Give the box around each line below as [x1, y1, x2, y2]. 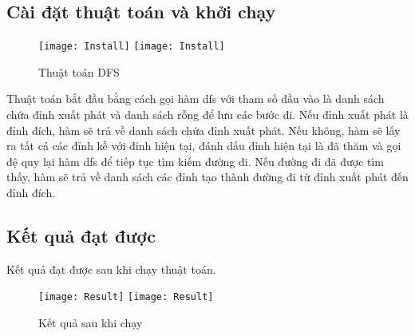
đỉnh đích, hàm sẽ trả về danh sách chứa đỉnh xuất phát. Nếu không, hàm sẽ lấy [6, 121, 401, 138]
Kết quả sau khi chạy [38, 314, 143, 331]
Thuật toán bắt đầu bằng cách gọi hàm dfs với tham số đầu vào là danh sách [6, 90, 385, 107]
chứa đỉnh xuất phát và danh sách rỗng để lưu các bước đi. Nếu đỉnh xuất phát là [6, 106, 409, 123]
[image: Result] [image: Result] [38, 291, 214, 303]
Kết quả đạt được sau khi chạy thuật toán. [6, 260, 216, 277]
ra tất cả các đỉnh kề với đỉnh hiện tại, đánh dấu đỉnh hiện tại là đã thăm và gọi [6, 137, 401, 154]
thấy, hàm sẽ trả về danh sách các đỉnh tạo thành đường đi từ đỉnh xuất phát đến [6, 168, 409, 185]
